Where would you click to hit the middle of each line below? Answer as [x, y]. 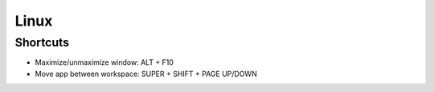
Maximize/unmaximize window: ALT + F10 [104, 62]
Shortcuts [42, 42]
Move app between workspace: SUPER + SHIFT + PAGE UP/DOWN [146, 74]
